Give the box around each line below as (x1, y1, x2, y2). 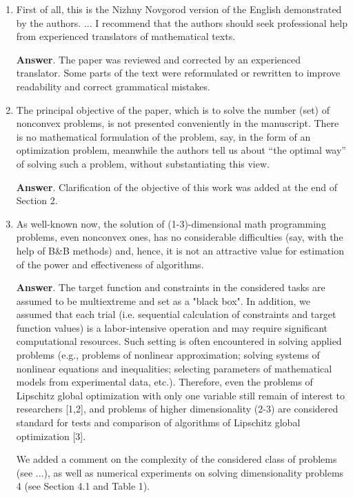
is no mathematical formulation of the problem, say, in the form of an (16, 129, 311, 143)
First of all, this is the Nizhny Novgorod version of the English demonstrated (16, 2, 342, 16)
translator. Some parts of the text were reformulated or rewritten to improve (16, 66, 341, 80)
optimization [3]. (16, 428, 86, 443)
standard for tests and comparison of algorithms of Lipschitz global (16, 415, 301, 430)
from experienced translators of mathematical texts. (16, 29, 236, 43)
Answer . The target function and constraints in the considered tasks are (16, 280, 325, 295)
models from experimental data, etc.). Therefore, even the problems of (16, 375, 313, 389)
